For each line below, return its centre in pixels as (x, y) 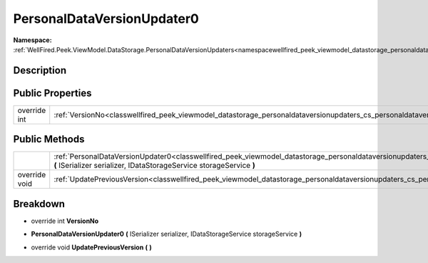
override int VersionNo (65, 221)
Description (40, 70)
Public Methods (49, 139)
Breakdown (39, 204)
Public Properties (52, 93)
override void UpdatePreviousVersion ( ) (92, 247)
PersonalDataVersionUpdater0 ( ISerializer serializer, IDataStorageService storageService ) (167, 234)
